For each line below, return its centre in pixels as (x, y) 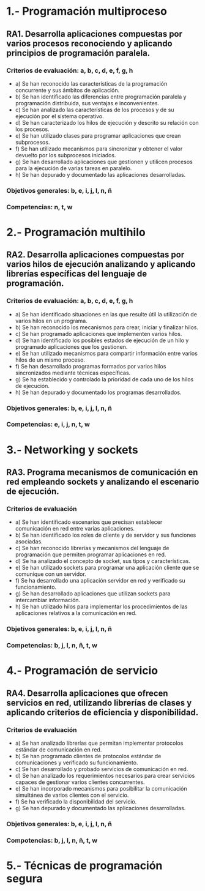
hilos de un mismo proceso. (50, 360)
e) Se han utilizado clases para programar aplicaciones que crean (98, 135)
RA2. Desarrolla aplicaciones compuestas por (95, 255)
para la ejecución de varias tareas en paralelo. (73, 168)
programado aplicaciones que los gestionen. (71, 346)
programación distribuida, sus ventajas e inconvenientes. (87, 103)
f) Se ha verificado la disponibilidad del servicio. (76, 802)
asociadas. (29, 542)
